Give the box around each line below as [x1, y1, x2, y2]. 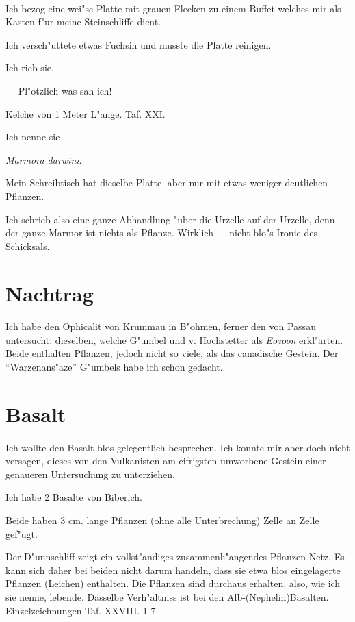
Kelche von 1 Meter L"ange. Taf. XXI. [5, 106, 166, 121]
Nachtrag [5, 279, 94, 307]
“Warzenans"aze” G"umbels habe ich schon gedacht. [5, 360, 223, 374]
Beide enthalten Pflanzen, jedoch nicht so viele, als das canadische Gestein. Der [5, 346, 339, 360]
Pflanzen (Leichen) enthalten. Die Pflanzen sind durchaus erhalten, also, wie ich [5, 576, 341, 590]
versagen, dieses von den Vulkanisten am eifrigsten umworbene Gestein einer [5, 453, 326, 468]
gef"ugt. [5, 526, 38, 540]
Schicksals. [5, 238, 50, 253]
